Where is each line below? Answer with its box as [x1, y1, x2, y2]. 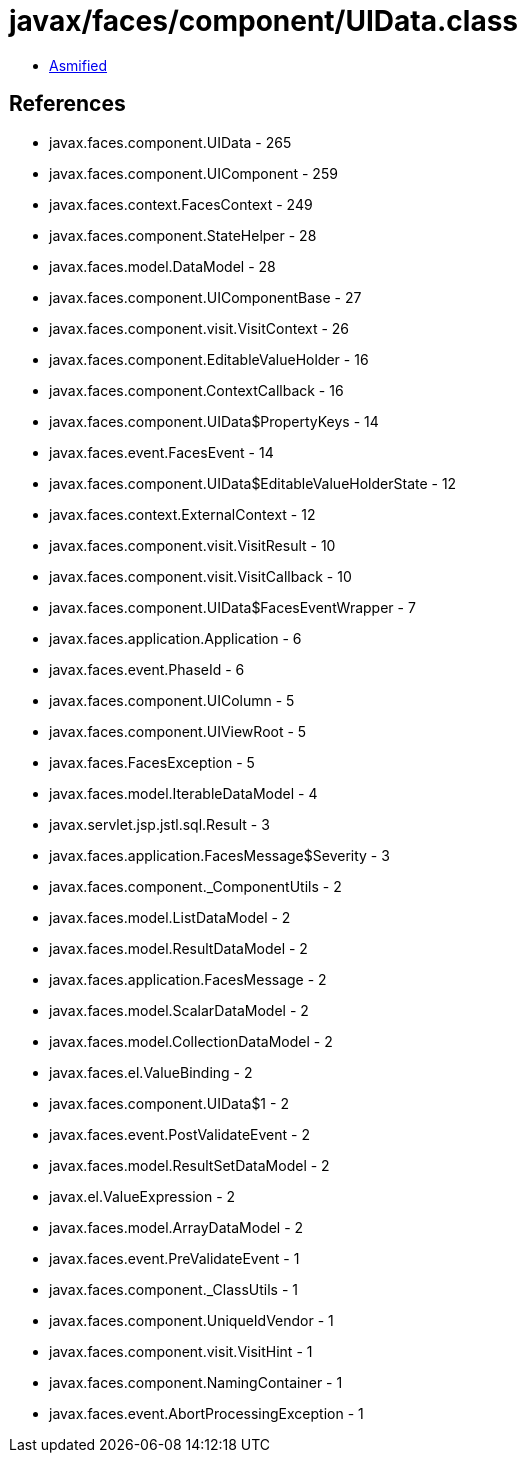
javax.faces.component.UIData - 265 [49, 133, 292, 151]
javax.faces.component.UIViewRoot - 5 [49, 722, 307, 740]
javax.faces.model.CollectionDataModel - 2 [49, 1032, 333, 1050]
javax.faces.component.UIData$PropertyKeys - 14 [49, 412, 379, 430]
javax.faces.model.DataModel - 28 [49, 257, 276, 275]
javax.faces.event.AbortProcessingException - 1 [49, 1404, 364, 1422]
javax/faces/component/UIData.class [9, 4, 519, 38]
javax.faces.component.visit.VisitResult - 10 [49, 536, 336, 554]
